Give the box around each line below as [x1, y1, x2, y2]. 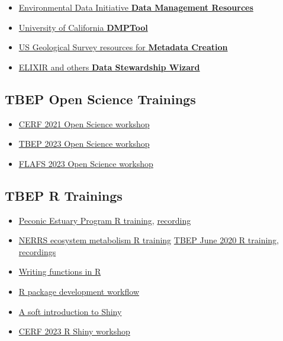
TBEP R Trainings [5, 186, 123, 204]
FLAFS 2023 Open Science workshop [18, 157, 153, 169]
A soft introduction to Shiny [18, 305, 122, 317]
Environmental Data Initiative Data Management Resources [18, 1, 253, 13]
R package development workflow [18, 285, 140, 297]
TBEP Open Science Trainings [5, 89, 196, 108]
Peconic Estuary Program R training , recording [18, 214, 191, 226]
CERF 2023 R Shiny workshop [18, 325, 130, 337]
